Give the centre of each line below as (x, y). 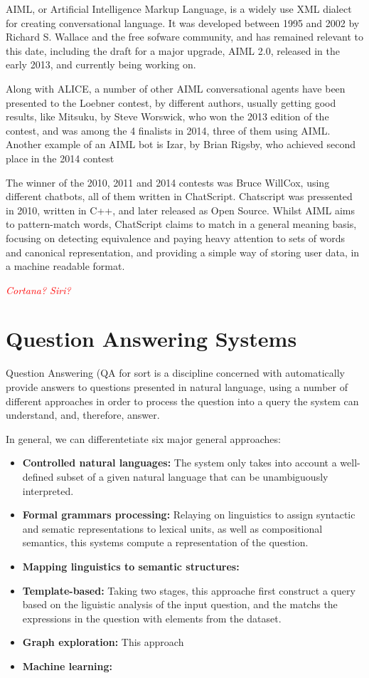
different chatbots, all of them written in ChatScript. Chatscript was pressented (179, 196)
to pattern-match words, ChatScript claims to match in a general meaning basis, (181, 224)
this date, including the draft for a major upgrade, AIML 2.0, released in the (173, 50)
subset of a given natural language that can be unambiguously (193, 476)
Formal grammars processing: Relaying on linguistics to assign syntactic (189, 515)
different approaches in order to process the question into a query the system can (182, 401)
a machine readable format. (65, 266)
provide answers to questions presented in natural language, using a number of (177, 387)
